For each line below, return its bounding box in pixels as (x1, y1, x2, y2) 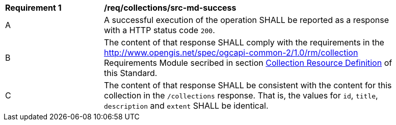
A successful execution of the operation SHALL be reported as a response (104, 15, 389, 25)
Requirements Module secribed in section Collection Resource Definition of (104, 58, 392, 68)
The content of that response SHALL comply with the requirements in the (104, 37, 384, 47)
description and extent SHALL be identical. (104, 101, 269, 111)
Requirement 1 (5, 3, 62, 13)
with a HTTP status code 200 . (104, 25, 215, 35)
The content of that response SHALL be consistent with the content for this (104, 80, 392, 90)
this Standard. (104, 68, 157, 78)
